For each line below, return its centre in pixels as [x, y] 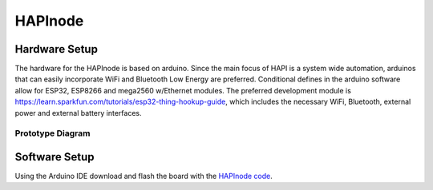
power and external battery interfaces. [78, 113]
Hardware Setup [56, 49]
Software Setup [55, 157]
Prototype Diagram [53, 133]
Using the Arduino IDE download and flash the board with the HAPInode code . [144, 176]
